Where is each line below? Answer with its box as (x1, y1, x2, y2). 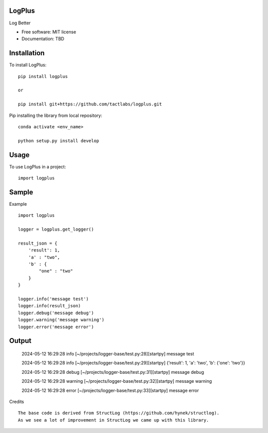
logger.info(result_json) (18, 303, 81, 309)
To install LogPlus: (9, 62, 47, 68)
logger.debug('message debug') (18, 310, 94, 316)
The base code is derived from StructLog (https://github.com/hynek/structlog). (18, 410, 220, 416)
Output (9, 337, 32, 345)
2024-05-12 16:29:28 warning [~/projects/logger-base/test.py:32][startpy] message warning (21, 378, 212, 384)
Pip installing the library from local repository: (9, 112, 103, 118)
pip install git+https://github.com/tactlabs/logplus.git (18, 101, 162, 107)
